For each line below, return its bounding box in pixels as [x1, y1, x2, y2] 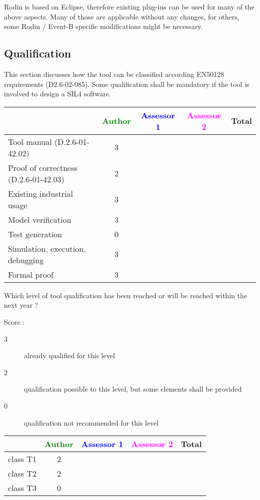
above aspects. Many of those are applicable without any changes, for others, [4, 11, 239, 21]
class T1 [8, 453, 37, 465]
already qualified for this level [24, 350, 115, 361]
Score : [4, 316, 25, 327]
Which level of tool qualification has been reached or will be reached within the [4, 290, 247, 300]
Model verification [8, 213, 71, 225]
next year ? [4, 300, 38, 310]
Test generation [8, 228, 62, 240]
